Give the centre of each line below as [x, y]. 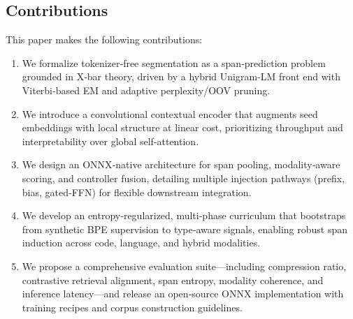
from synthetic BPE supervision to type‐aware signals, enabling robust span [185, 229]
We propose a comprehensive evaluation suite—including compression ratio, [184, 266]
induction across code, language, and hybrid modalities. [141, 243]
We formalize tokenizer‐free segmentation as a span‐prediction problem [174, 62]
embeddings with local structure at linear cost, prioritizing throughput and [182, 127]
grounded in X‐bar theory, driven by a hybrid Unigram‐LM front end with [181, 76]
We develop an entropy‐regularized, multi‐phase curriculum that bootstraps [184, 215]
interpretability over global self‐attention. [110, 141]
